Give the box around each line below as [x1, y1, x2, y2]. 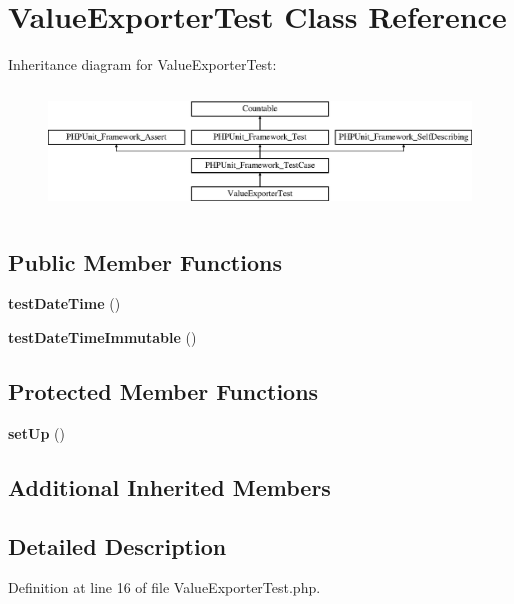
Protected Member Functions [8, 375, 319, 406]
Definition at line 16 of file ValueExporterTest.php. [8, 577, 321, 598]
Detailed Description [8, 530, 227, 561]
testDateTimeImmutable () [8, 326, 197, 347]
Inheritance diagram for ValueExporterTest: [8, 54, 277, 75]
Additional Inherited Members [8, 471, 331, 502]
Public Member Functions [8, 246, 282, 277]
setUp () [8, 422, 65, 443]
